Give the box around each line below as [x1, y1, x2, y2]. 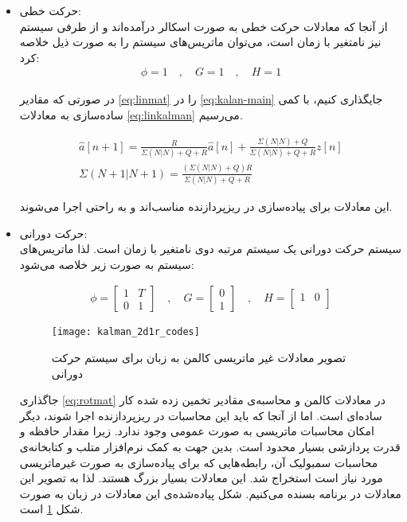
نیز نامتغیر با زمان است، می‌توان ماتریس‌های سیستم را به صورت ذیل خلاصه [19, 33, 382, 50]
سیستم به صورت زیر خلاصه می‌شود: [19, 255, 194, 272]
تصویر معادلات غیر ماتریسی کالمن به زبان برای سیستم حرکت [51, 349, 346, 365]
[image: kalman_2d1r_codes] [51, 326, 200, 338]
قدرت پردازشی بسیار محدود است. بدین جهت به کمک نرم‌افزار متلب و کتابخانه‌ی [19, 438, 401, 454]
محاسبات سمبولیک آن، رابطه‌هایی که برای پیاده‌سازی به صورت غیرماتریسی [19, 454, 378, 470]
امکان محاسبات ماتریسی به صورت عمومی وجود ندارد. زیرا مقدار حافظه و [19, 423, 374, 439]
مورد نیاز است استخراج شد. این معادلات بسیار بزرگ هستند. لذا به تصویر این [19, 469, 383, 486]
